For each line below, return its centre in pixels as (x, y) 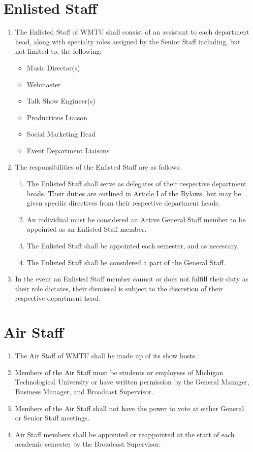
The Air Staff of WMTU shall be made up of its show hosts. (106, 356)
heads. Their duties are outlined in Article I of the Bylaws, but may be (134, 193)
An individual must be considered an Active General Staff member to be (136, 219)
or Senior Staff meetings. (52, 418)
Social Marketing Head (61, 134)
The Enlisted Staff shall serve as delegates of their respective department (137, 184)
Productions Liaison (57, 117)
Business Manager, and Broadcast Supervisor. (84, 391)
